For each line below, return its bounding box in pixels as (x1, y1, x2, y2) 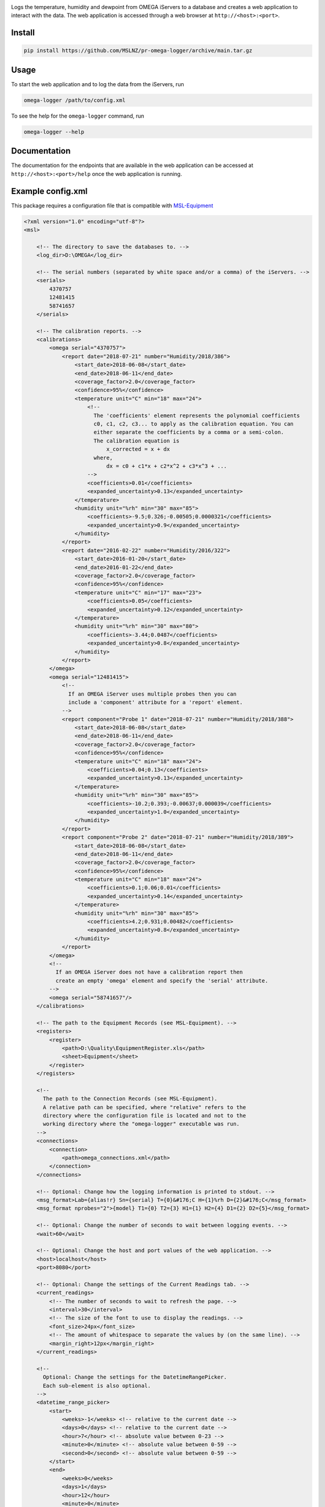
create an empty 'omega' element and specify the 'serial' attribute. (55, 977, 268, 984)
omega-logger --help (23, 128, 84, 135)
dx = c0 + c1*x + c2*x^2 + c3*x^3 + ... (106, 462, 227, 470)
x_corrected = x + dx (106, 446, 170, 453)
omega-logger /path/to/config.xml (23, 96, 126, 104)
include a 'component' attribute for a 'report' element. (68, 699, 243, 705)
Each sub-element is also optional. (43, 1382, 151, 1389)
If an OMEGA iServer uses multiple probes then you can (68, 690, 237, 697)
